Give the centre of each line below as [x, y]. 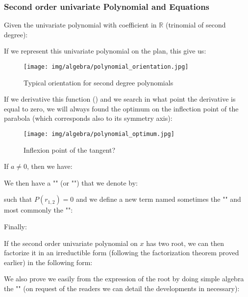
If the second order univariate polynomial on [71, 243]
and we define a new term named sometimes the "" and [159, 199]
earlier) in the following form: [48, 262]
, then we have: [50, 166]
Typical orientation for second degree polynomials [99, 82]
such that [18, 199]
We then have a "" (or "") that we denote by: [71, 182]
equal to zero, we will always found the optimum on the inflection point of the [121, 108]
